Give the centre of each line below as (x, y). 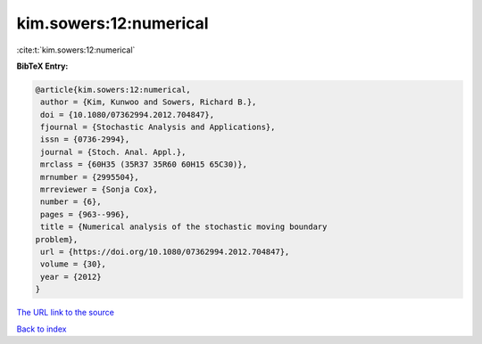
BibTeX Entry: (42, 66)
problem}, (57, 239)
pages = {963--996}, (85, 214)
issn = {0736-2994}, (85, 139)
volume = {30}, (74, 264)
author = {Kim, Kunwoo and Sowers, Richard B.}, (149, 102)
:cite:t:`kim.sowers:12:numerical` (76, 50)
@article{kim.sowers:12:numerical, (113, 90)
